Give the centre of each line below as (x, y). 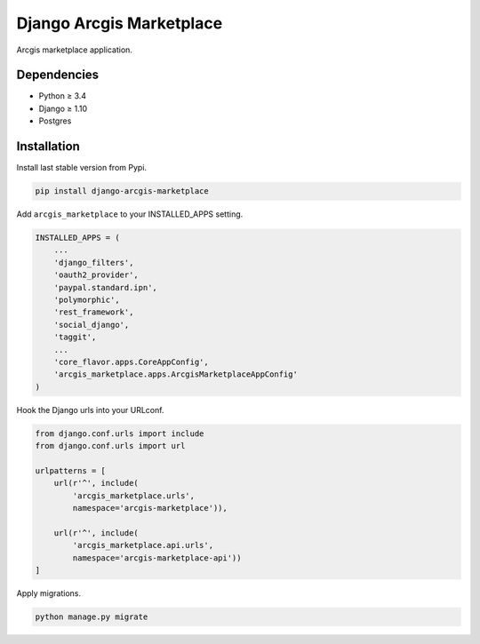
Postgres (55, 121)
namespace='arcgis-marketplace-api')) (157, 558)
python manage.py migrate (92, 617)
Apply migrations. (49, 593)
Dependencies (58, 75)
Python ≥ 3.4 (63, 96)
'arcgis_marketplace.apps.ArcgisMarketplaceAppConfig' (176, 374)
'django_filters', (94, 262)
